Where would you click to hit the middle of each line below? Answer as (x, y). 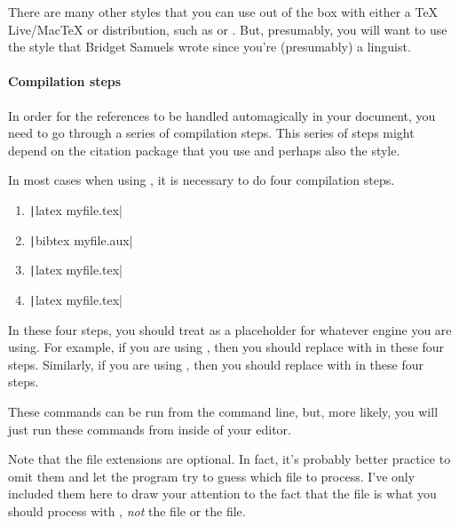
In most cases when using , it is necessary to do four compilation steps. (202, 180)
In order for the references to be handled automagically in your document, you (222, 115)
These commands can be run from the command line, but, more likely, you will (223, 411)
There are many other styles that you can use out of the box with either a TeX (223, 12)
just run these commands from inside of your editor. (150, 429)
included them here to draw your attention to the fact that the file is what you (222, 494)
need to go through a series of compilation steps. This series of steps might (211, 133)
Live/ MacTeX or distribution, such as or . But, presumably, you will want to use (228, 29)
